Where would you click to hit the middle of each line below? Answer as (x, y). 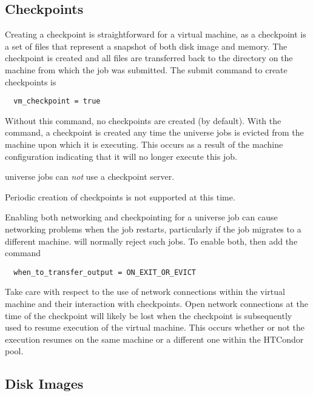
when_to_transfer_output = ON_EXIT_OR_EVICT (105, 272)
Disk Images (44, 384)
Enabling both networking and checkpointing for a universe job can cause (141, 217)
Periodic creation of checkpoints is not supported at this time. (120, 196)
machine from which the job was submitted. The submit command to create (146, 69)
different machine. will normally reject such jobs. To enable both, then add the (151, 241)
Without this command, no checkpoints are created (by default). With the (143, 120)
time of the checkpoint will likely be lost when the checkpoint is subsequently (149, 315)
